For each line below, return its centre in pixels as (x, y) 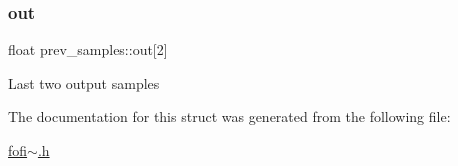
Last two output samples (84, 82)
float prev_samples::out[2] (88, 49)
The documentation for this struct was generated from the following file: (229, 116)
